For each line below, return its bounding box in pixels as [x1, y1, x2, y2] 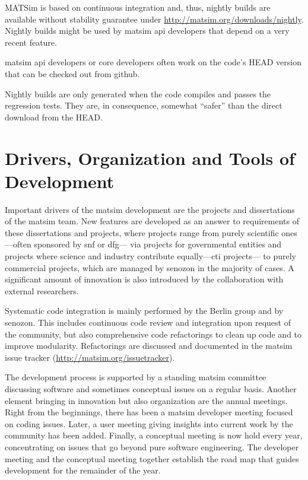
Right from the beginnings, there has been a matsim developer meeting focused [5, 406, 293, 418]
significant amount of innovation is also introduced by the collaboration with [5, 273, 284, 285]
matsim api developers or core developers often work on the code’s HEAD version [5, 56, 301, 68]
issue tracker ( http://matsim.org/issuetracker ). [5, 351, 175, 363]
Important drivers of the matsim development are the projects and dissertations [5, 203, 295, 215]
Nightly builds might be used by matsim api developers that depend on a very [5, 24, 290, 37]
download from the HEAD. [5, 110, 103, 123]
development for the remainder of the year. [5, 464, 161, 476]
